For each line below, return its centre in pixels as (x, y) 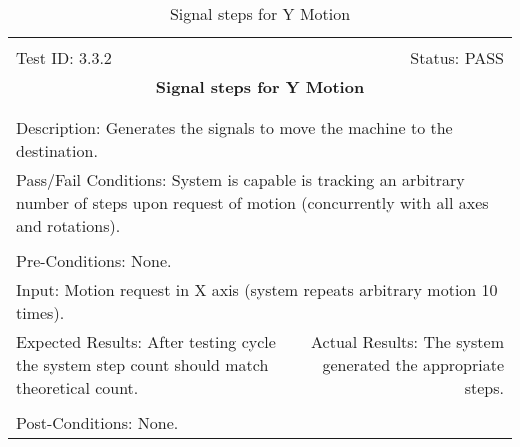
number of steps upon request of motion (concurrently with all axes (252, 202)
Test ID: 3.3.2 (64, 57)
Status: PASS (457, 57)
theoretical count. (77, 387)
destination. (57, 150)
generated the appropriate (413, 364)
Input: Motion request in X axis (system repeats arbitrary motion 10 (257, 289)
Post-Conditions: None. (97, 422)
